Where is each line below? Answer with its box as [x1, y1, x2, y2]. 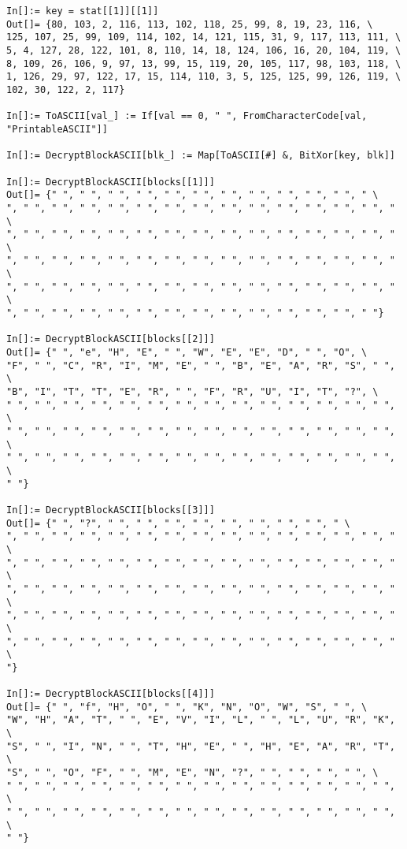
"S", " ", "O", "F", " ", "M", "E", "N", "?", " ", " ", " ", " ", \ [6, 767, 379, 779]
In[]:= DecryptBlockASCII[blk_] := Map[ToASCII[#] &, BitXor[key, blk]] [6, 150, 395, 162]
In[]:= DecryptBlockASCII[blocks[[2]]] [6, 333, 215, 345]
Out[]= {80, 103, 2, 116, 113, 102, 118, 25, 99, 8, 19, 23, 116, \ [6, 18, 373, 30]
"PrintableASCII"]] [6, 123, 108, 135]
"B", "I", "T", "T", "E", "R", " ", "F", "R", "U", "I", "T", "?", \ [6, 386, 379, 398]
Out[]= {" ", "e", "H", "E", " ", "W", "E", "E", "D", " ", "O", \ [6, 347, 368, 359]
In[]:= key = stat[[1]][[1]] [6, 6, 159, 17]
